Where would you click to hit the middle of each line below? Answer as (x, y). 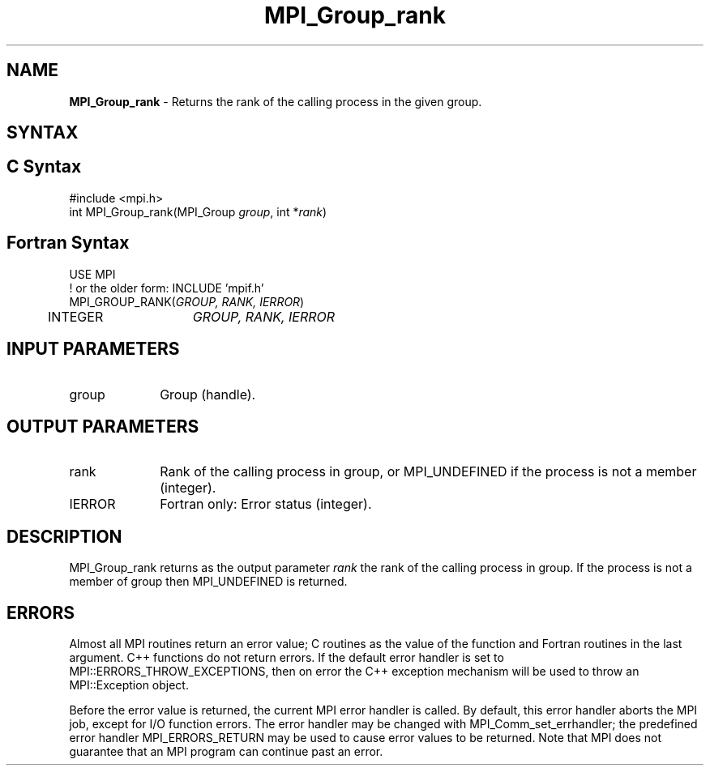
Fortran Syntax (68, 243)
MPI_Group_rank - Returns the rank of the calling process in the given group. (276, 101)
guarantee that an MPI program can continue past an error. (226, 752)
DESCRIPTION (64, 536)
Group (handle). (208, 394)
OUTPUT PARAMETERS (103, 426)
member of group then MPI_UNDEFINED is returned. (208, 582)
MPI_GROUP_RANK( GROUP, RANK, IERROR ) (187, 301)
